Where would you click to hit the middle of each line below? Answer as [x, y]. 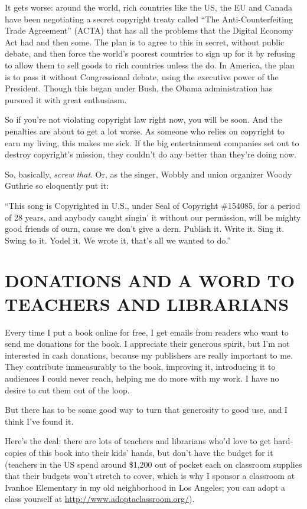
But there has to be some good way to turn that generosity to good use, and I [146, 410]
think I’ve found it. [39, 421]
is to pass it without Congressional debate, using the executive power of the [142, 76]
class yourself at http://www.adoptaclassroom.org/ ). [100, 499]
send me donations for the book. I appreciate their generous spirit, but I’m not [147, 344]
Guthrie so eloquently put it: [57, 185]
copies [16, 452]
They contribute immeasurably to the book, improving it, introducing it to [140, 367]
